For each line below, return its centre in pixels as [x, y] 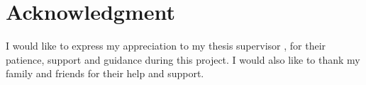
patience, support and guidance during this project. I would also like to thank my [183, 59]
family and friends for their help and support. [105, 73]
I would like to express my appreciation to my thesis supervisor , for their [166, 46]
